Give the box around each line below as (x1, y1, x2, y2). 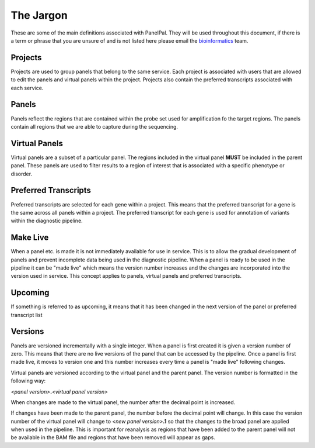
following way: (10, 377, 46, 384)
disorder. (10, 170, 32, 177)
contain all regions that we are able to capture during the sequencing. (10, 123, 178, 130)
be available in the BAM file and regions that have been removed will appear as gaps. (10, 434, 215, 441)
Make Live (10, 233, 49, 243)
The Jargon (10, 9, 68, 22)
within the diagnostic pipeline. (10, 217, 83, 225)
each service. (10, 84, 44, 91)
